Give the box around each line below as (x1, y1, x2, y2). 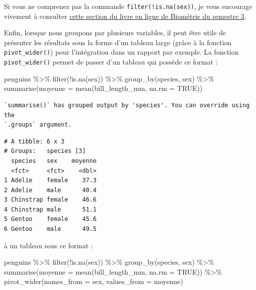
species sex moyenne (11, 157, 97, 164)
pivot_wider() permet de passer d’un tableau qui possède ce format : (4, 57, 218, 67)
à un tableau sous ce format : (4, 240, 93, 250)
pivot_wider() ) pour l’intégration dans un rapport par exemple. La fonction (4, 47, 239, 57)
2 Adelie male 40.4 (4, 186, 97, 194)
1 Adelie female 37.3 (4, 177, 97, 184)
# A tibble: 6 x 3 (4, 138, 65, 145)
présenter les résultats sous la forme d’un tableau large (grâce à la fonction (4, 37, 232, 47)
